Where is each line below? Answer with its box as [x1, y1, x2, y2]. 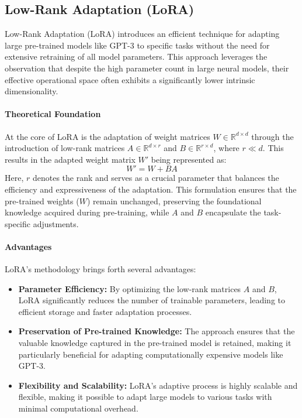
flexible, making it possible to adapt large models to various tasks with [18, 390, 272, 403]
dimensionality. [5, 85, 58, 97]
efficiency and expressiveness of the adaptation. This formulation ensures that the [5, 183, 297, 195]
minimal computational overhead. [18, 402, 138, 414]
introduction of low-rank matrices [5, 142, 125, 154]
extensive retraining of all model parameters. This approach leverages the [5, 50, 268, 63]
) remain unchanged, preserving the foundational [86, 194, 262, 207]
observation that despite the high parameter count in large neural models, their [5, 61, 289, 74]
